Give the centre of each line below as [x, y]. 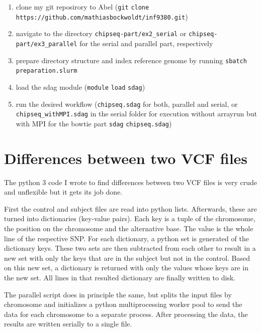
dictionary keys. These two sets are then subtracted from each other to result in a [130, 248]
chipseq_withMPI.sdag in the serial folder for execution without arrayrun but [136, 114]
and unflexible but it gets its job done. [63, 192]
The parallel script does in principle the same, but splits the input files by [118, 294]
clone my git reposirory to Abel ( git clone [82, 7]
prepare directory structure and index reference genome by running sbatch [131, 60]
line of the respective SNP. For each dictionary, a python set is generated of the [126, 238]
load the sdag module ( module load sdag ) [80, 87]
